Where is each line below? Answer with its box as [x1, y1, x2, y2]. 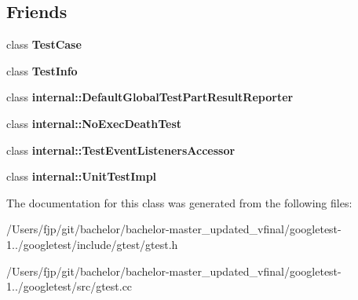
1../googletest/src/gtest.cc [6, 278, 133, 295]
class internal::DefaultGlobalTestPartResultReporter [6, 89, 294, 105]
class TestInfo [6, 62, 78, 79]
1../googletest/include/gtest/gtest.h [6, 236, 178, 252]
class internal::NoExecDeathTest [6, 115, 182, 131]
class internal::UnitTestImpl [6, 168, 157, 185]
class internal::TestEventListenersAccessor [6, 141, 236, 158]
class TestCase [6, 36, 82, 53]
